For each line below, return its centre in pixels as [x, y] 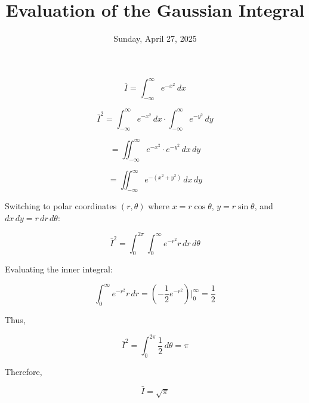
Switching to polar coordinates [61, 205]
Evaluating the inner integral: [59, 269]
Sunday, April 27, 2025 [155, 38]
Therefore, [24, 372]
